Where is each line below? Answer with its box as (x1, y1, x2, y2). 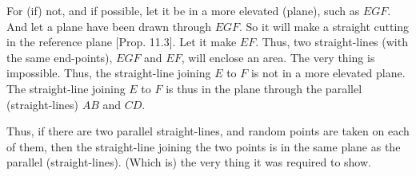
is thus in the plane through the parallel (166, 80, 362, 96)
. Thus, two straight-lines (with (255, 33, 408, 50)
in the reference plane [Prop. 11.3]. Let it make (6, 33, 237, 50)
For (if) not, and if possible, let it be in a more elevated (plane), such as (6, 2, 360, 18)
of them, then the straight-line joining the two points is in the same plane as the (6, 138, 401, 154)
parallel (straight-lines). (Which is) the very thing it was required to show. (6, 154, 371, 170)
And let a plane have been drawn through (6, 18, 211, 34)
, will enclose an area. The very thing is (181, 49, 375, 65)
